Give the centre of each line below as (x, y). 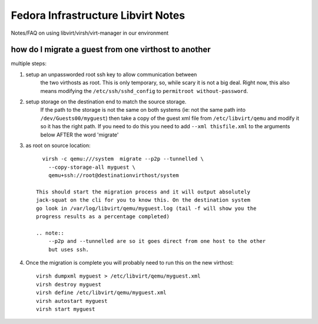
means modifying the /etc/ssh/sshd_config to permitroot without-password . (144, 91)
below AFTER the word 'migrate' (79, 135)
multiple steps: (29, 64)
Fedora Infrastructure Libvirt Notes (98, 15)
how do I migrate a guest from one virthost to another (111, 50)
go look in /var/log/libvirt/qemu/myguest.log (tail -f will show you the (146, 208)
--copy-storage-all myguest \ (92, 167)
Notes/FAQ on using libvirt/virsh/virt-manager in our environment (90, 33)
